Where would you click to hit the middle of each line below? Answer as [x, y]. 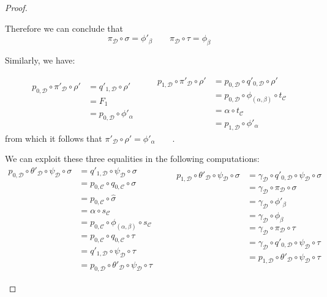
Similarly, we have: [40, 60]
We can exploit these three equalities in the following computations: [132, 159]
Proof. [16, 7]
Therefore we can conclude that [64, 28]
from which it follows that [54, 138]
